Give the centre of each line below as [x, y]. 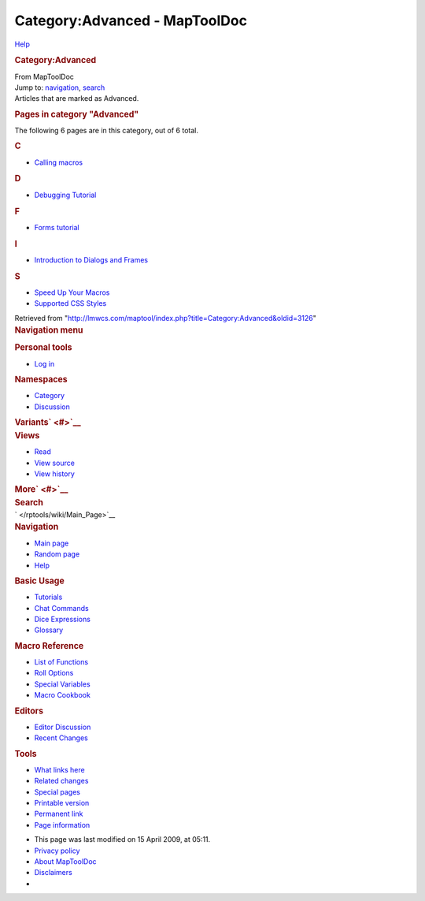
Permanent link [59, 814]
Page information [62, 825]
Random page [57, 554]
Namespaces [41, 379]
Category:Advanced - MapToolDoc [131, 20]
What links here [60, 769]
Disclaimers [53, 873]
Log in [44, 363]
